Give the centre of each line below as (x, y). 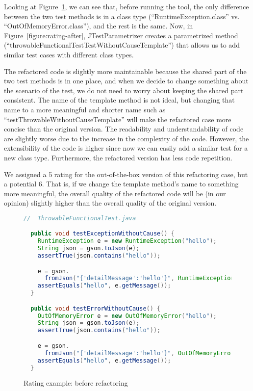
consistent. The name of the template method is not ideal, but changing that (119, 100)
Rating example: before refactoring (76, 383)
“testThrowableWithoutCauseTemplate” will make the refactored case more (118, 119)
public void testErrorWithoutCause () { (96, 308)
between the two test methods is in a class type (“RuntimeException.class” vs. (122, 16)
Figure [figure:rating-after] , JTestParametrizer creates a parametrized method (121, 35)
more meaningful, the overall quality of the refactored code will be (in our (115, 193)
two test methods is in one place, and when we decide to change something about (126, 81)
